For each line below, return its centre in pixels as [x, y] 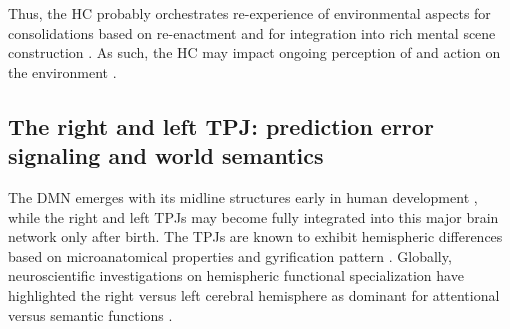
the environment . [62, 71]
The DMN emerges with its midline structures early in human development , [243, 196]
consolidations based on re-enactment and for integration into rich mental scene [252, 32]
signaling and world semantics [166, 155]
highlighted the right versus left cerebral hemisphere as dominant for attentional [254, 294]
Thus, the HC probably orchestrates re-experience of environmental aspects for [249, 13]
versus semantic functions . [90, 314]
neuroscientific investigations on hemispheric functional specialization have [236, 275]
